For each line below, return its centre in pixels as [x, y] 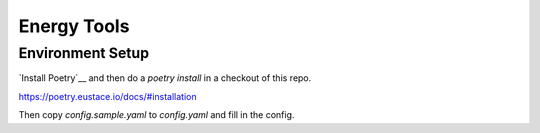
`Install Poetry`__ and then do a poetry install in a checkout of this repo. [165, 78]
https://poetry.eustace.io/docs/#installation [107, 96]
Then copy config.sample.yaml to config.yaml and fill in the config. [156, 115]
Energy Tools [74, 26]
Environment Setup [84, 53]
